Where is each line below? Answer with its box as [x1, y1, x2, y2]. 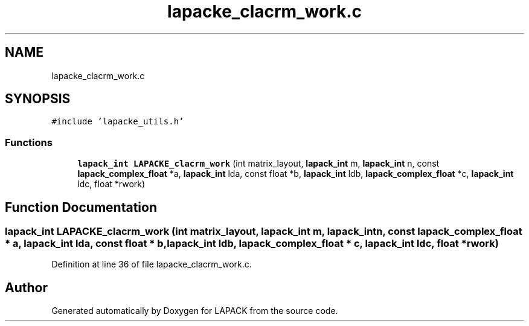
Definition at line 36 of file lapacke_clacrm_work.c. [51, 259, 252, 270]
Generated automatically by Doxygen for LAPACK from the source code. [51, 305, 338, 316]
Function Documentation [5, 199, 157, 215]
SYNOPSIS [5, 91, 71, 107]
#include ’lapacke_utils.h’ [51, 117, 184, 127]
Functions [5, 136, 53, 149]
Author [5, 280, 48, 295]
